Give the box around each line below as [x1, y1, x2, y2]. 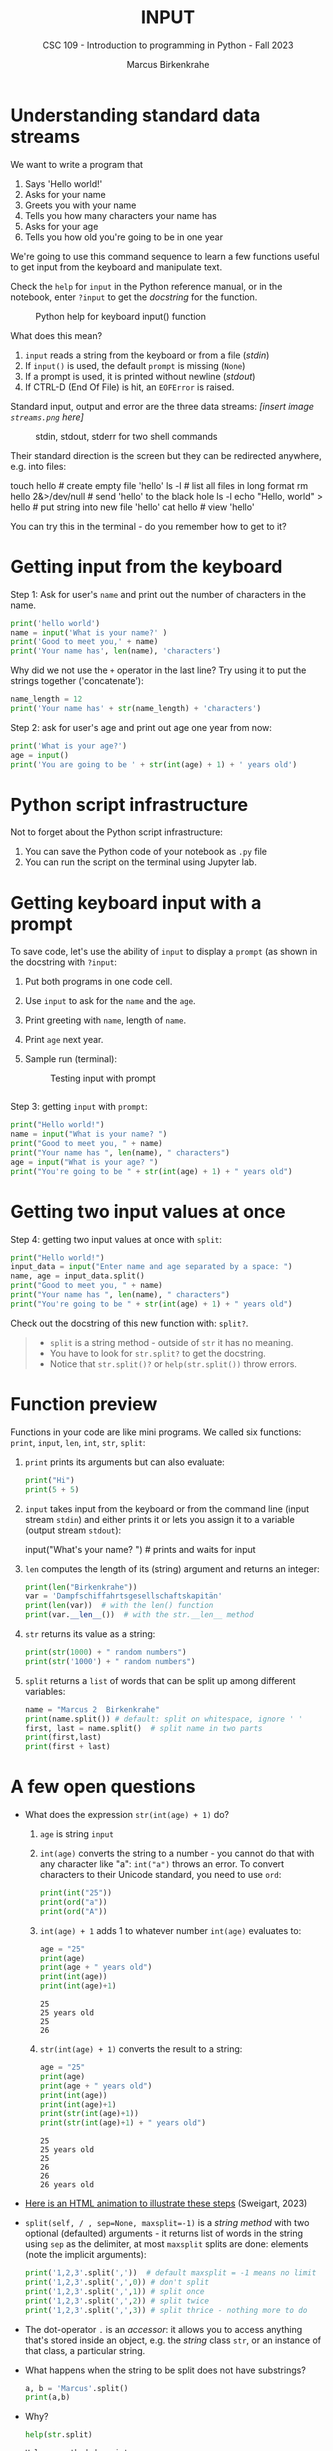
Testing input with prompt [49, 1072, 157, 1085]
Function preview [10, 1393, 158, 1415]
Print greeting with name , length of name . [24, 1014, 187, 1026]
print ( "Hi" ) [24, 1475, 75, 1485]
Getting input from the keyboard [10, 555, 283, 578]
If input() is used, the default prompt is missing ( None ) [24, 359, 246, 371]
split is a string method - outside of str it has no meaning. [49, 1336, 294, 1348]
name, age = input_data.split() [10, 1271, 145, 1281]
